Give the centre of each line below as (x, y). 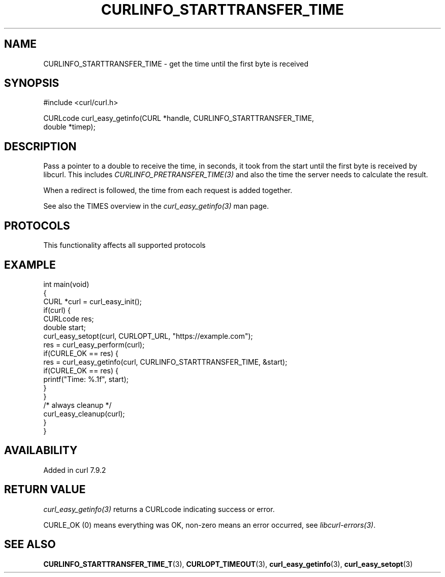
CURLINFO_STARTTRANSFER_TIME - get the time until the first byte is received (176, 63)
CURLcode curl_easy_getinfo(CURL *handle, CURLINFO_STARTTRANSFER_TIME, (179, 118)
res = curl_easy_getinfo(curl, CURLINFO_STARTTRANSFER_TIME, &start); (165, 362)
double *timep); (69, 127)
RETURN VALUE (45, 490)
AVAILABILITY (41, 451)
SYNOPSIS (32, 83)
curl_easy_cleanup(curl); (84, 413)
